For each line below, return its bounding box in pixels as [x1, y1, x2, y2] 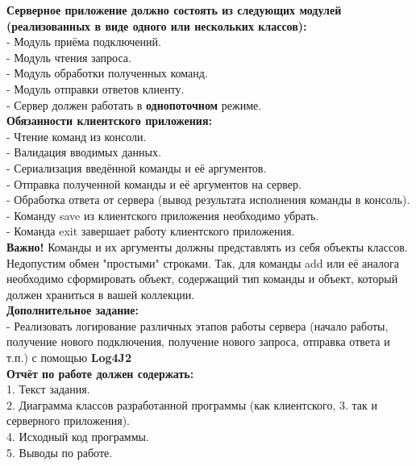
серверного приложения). [6, 412, 130, 429]
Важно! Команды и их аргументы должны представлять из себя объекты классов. [6, 238, 408, 255]
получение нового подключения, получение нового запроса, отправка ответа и [6, 333, 390, 350]
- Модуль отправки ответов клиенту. [6, 80, 185, 97]
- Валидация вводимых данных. [6, 144, 161, 160]
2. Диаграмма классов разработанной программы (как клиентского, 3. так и [6, 396, 377, 413]
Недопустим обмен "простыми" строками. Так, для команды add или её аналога [6, 254, 399, 271]
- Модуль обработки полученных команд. [6, 64, 208, 81]
